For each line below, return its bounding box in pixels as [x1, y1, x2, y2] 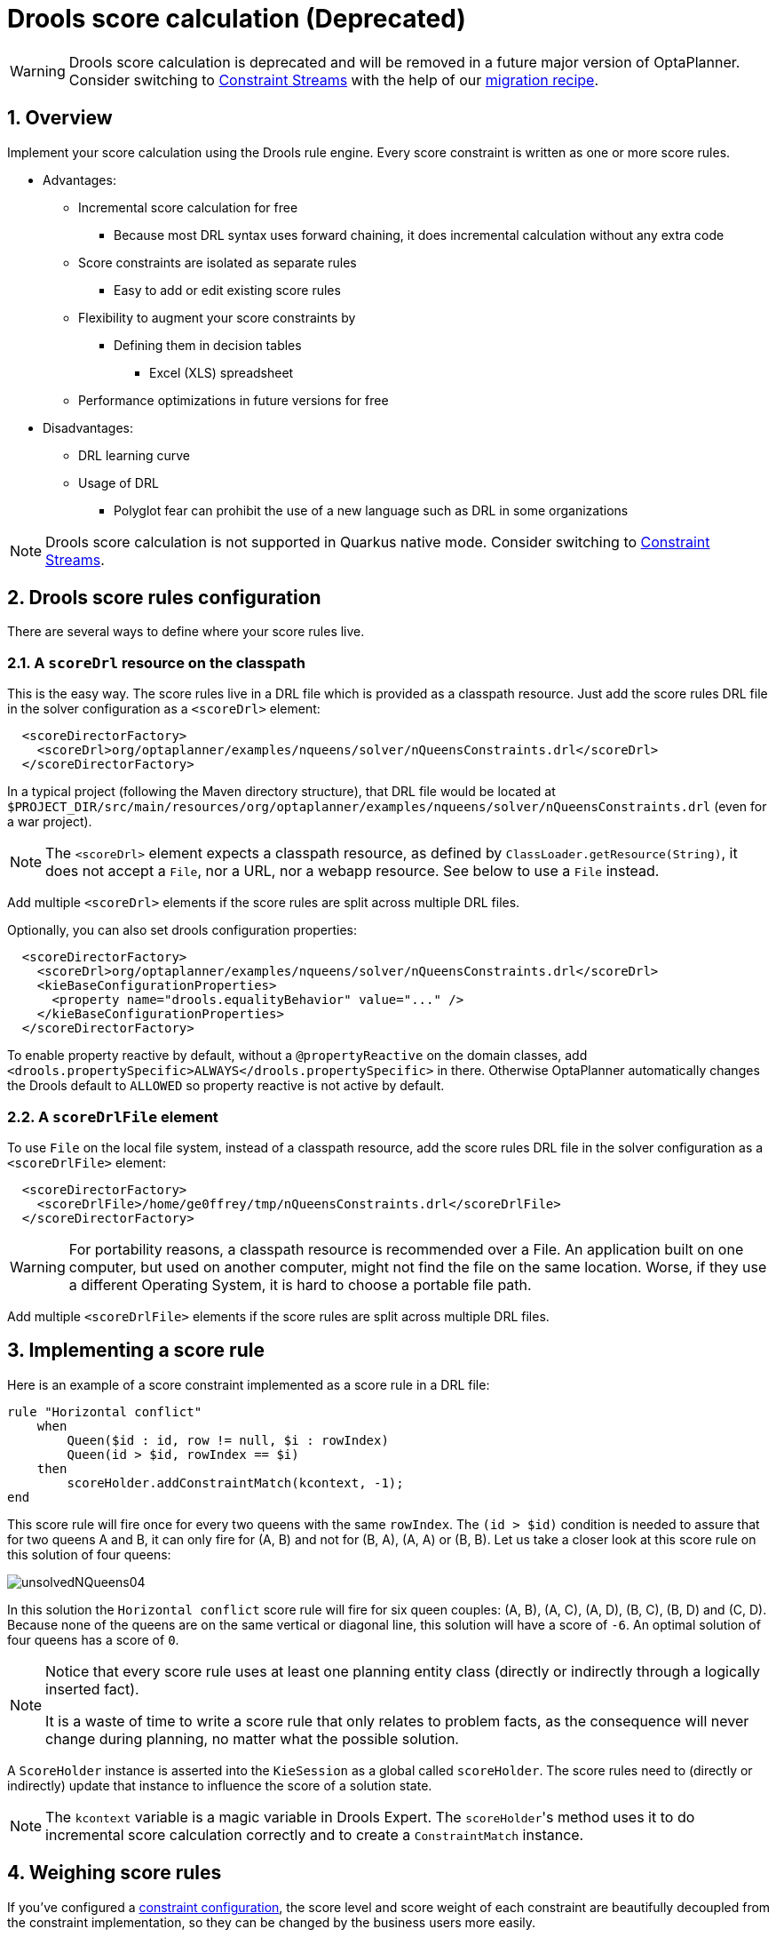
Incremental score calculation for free [78, 199, 298, 215]
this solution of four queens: [7, 1546, 171, 1562]
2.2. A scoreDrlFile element [7, 1107, 218, 1126]
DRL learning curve [78, 447, 190, 463]
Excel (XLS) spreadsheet [149, 364, 294, 380]
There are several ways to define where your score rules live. [7, 624, 365, 640]
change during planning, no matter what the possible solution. [45, 1729, 459, 1748]
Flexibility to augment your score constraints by [78, 309, 356, 325]
